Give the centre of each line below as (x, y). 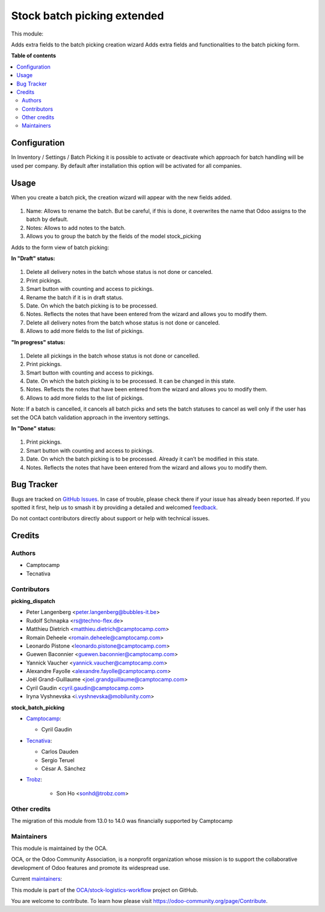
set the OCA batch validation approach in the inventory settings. (91, 417)
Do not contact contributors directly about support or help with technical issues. (110, 518)
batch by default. (47, 219)
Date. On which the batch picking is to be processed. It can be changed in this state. (131, 381)
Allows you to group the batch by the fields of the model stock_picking (114, 236)
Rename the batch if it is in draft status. (75, 297)
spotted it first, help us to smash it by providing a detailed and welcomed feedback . (114, 507)
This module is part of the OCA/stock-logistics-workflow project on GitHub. (105, 890)
